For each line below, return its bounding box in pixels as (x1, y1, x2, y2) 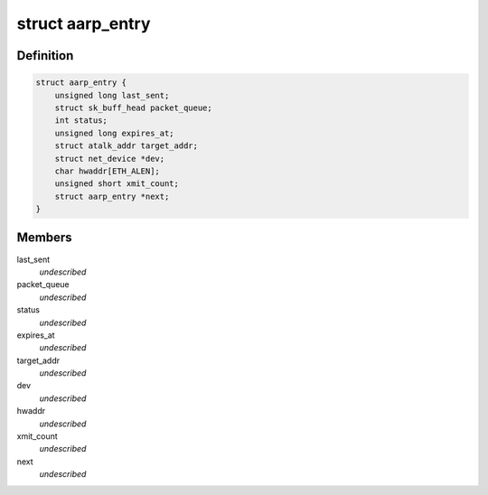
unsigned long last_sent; (54, 90, 170, 100)
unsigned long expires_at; (54, 127, 175, 138)
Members (16, 230, 72, 246)
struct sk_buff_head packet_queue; (54, 102, 212, 113)
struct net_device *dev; (54, 154, 165, 163)
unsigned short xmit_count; (54, 179, 180, 189)
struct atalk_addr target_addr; (54, 141, 199, 151)
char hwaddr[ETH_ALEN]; (54, 165, 160, 176)
